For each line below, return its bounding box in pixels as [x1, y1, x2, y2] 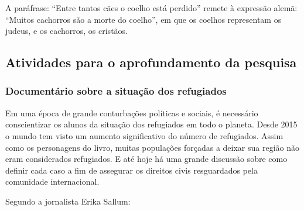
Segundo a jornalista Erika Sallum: [5, 195, 131, 207]
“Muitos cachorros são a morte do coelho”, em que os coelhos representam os [5, 13, 282, 25]
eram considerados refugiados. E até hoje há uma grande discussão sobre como [5, 153, 288, 165]
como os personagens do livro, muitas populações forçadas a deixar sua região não [5, 141, 299, 153]
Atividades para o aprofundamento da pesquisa [5, 53, 297, 71]
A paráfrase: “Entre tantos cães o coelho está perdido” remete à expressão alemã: [5, 2, 298, 13]
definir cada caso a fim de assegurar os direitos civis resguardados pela [5, 164, 258, 176]
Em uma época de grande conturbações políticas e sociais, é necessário [5, 106, 258, 119]
